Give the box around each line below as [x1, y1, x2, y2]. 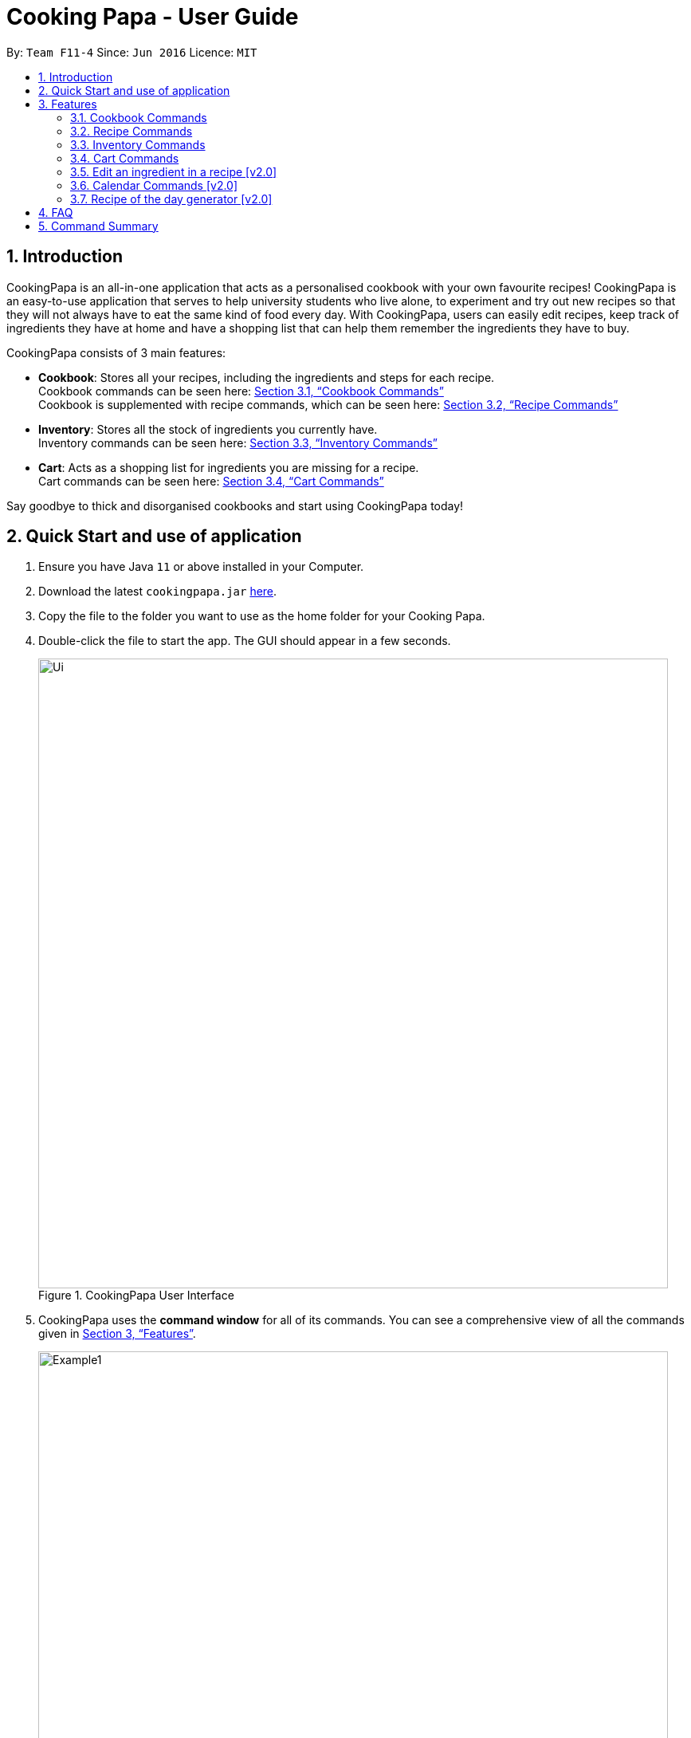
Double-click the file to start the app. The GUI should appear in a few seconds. [38, 634, 451, 648]
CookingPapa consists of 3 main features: [6, 345, 226, 360]
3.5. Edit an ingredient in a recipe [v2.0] [70, 164, 277, 179]
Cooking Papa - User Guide [6, 3, 299, 30]
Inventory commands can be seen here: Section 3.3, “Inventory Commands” [38, 435, 438, 450]
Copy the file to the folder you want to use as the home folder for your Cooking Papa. [38, 609, 485, 623]
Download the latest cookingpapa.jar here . [38, 584, 277, 599]
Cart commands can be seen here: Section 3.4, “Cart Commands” [38, 474, 384, 488]
